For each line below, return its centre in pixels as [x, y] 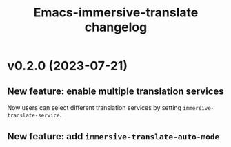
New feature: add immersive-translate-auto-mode [113, 136]
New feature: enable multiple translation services [115, 91]
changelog [116, 27]
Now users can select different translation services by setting [94, 108]
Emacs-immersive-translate [116, 13]
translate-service [33, 115]
